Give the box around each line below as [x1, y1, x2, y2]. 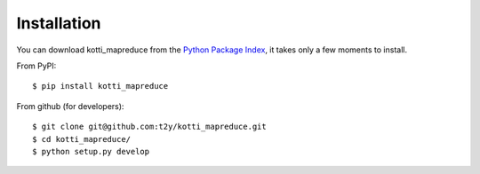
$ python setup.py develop [32, 146, 150, 156]
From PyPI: [16, 60, 57, 71]
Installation [16, 13, 101, 33]
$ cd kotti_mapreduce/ [32, 134, 132, 144]
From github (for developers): [16, 100, 124, 111]
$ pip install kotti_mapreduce [32, 81, 169, 91]
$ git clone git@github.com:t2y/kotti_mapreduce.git [32, 122, 267, 132]
